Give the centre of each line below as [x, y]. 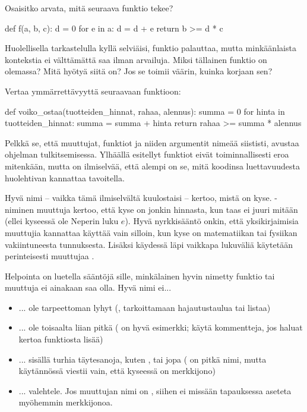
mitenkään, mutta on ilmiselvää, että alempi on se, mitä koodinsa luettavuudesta [152, 166]
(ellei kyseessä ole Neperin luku [62, 221]
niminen [20, 209]
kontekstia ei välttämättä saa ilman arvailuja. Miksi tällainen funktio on [136, 59]
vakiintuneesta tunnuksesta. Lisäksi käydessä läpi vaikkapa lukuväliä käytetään [149, 244]
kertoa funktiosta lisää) [61, 339]
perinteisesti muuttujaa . [50, 256]
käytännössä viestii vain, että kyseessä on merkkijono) [117, 371]
